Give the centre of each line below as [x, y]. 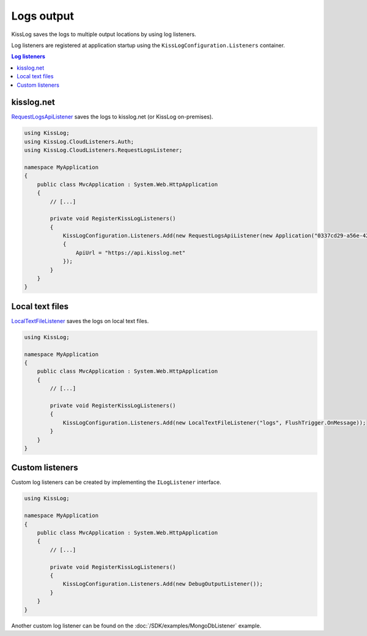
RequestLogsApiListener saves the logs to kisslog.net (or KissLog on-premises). [112, 117]
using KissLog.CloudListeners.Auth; [79, 141]
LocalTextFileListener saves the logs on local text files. [80, 321]
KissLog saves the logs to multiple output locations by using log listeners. [104, 34]
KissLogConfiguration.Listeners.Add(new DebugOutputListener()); [163, 584]
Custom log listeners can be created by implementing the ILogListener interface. [116, 482]
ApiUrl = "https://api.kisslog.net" [131, 253]
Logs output [43, 16]
